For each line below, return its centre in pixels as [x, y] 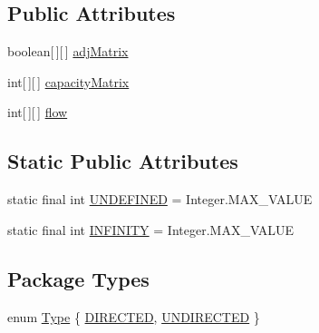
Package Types [78, 278]
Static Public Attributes [123, 161]
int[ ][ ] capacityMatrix [68, 81]
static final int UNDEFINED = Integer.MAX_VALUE [160, 199]
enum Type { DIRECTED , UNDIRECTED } [134, 316]
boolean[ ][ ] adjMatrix [68, 51]
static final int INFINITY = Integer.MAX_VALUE [151, 229]
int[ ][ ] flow [38, 112]
